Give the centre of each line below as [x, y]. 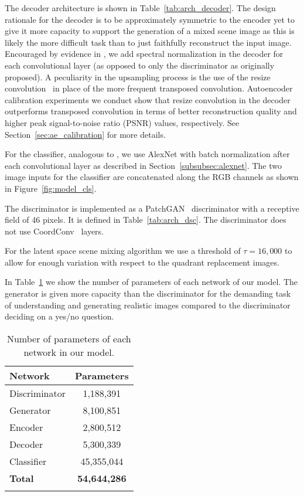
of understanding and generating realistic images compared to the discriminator [148, 305]
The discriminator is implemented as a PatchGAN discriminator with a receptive [152, 208]
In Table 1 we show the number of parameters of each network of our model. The [151, 282]
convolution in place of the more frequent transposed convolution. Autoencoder [149, 88]
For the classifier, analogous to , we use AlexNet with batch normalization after [147, 154]
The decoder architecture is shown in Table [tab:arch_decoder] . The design [140, 8]
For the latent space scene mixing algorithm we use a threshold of [123, 251]
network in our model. [69, 352]
